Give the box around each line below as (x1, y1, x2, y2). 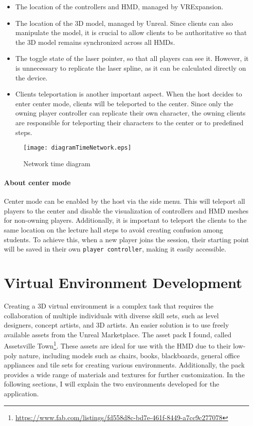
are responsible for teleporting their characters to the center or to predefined (15, 117, 244, 127)
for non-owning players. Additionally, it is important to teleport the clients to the (4, 215, 247, 225)
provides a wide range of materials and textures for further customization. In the (4, 369, 245, 379)
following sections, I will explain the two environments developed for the (4, 379, 219, 389)
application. (4, 388, 39, 398)
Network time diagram (23, 158, 90, 168)
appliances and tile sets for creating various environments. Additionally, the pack (4, 360, 245, 370)
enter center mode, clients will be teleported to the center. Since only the (15, 98, 234, 108)
